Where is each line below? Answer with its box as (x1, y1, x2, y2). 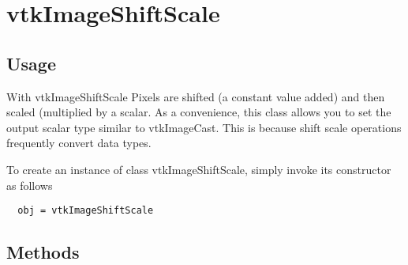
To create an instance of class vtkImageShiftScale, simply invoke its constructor (6, 161, 391, 177)
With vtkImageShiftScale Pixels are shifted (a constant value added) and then (6, 88, 385, 104)
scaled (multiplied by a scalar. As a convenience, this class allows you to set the (6, 104, 391, 120)
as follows (6, 176, 53, 193)
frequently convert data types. (6, 134, 152, 151)
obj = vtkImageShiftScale (17, 205, 154, 217)
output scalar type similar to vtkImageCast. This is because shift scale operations (6, 119, 402, 135)
